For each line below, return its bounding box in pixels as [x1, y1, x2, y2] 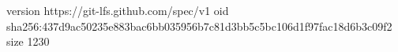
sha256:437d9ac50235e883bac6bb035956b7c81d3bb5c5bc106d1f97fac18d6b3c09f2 [6, 17, 392, 34]
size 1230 [6, 33, 50, 50]
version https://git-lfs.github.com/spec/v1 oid [6, 2, 229, 18]
